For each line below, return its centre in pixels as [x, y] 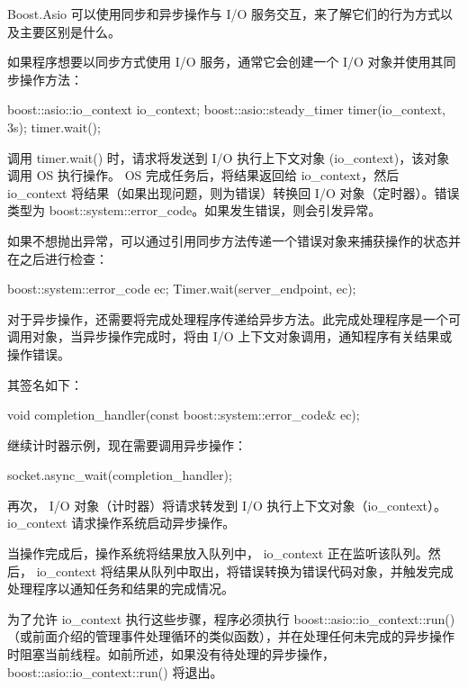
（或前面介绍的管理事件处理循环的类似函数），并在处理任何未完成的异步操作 [231, 636]
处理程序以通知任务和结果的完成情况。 [121, 588]
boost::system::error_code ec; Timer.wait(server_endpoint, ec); [182, 289]
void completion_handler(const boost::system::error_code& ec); [184, 415]
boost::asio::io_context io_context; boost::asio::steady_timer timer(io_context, [226, 109]
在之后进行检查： [58, 258]
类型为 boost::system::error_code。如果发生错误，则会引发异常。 [194, 210]
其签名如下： [45, 384]
